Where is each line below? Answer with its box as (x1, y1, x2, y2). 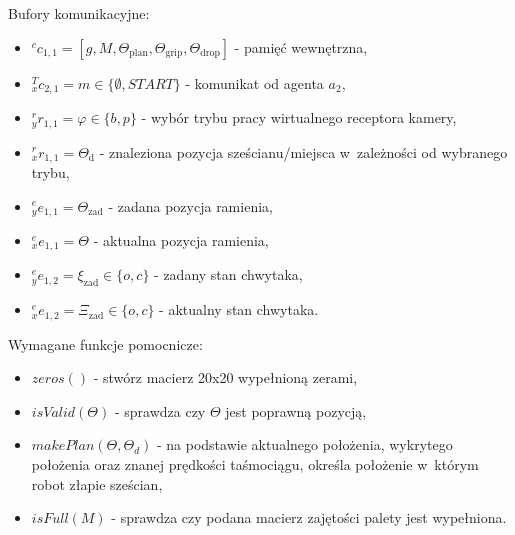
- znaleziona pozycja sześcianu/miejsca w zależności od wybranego (99, 141, 508, 162)
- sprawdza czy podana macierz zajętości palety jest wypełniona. (111, 507, 507, 528)
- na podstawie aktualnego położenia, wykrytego (156, 434, 453, 455)
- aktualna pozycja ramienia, (93, 230, 269, 250)
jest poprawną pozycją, (225, 400, 367, 421)
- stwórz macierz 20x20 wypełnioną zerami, (93, 367, 358, 388)
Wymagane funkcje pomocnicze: (8, 333, 203, 354)
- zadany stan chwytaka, (154, 264, 303, 285)
